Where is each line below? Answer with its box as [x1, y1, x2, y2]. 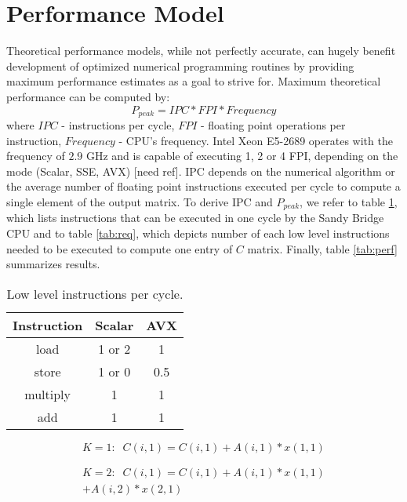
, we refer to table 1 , [300, 193, 398, 209]
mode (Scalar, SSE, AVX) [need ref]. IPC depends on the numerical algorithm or [6, 162, 395, 179]
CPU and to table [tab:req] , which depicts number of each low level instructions [6, 224, 390, 241]
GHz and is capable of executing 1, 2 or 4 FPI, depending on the [85, 147, 398, 164]
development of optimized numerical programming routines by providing [6, 57, 354, 74]
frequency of [6, 147, 65, 164]
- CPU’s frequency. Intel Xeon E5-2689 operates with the [118, 132, 393, 148]
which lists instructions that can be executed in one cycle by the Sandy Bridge [6, 209, 384, 226]
